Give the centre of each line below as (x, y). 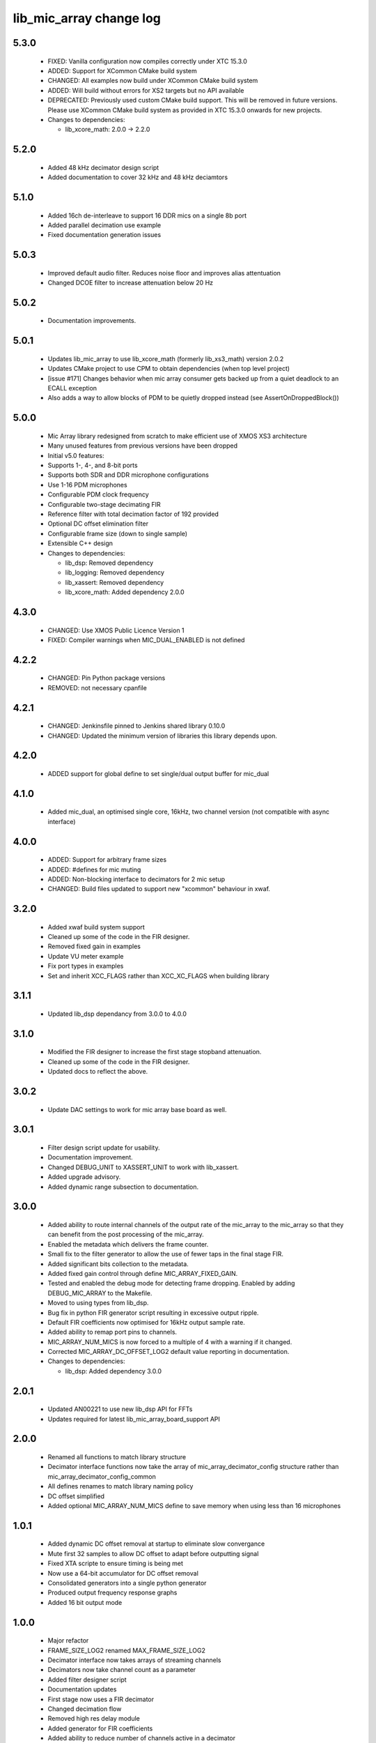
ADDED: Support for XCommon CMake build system (123, 70)
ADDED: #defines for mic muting (94, 869)
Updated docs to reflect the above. (98, 1072)
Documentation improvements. (92, 321)
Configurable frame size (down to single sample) (118, 533)
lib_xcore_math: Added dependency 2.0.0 (125, 592)
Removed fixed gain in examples (94, 946)
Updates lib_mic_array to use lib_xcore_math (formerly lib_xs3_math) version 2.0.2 (166, 358)
